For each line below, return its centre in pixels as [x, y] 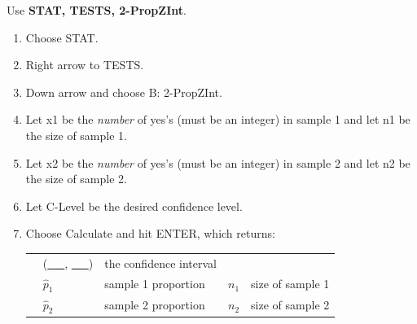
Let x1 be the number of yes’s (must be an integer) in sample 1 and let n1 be [218, 119]
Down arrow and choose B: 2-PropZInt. [124, 92]
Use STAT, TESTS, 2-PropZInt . [97, 10]
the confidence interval [160, 263]
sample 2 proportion [155, 305]
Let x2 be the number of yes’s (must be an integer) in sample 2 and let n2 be [218, 162]
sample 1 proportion [155, 284]
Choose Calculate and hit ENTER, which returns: [150, 233]
